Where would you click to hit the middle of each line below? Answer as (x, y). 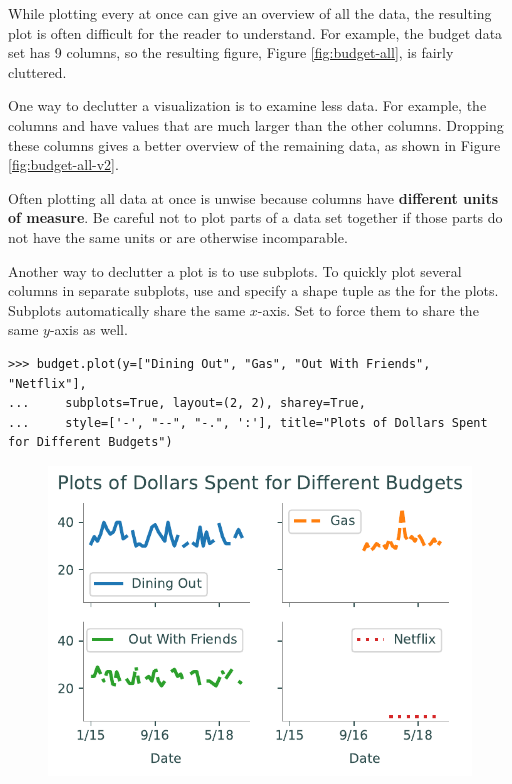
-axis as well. (88, 329)
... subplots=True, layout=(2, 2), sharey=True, (187, 403)
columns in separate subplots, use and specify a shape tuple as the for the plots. (253, 290)
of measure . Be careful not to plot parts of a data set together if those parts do (255, 217)
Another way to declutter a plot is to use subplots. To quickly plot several (235, 270)
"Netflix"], (47, 383)
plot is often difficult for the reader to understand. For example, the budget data (255, 32)
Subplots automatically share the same (127, 309)
